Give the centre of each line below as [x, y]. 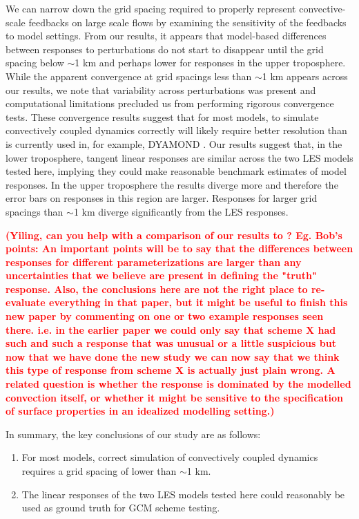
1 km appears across [305, 76]
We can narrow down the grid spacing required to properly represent [151, 8]
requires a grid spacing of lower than [99, 471]
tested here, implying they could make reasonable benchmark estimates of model [176, 171]
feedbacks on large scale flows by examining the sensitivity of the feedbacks [187, 22]
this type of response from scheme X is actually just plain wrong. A [171, 370]
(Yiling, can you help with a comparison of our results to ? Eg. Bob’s [174, 235]
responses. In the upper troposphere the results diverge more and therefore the [172, 184]
